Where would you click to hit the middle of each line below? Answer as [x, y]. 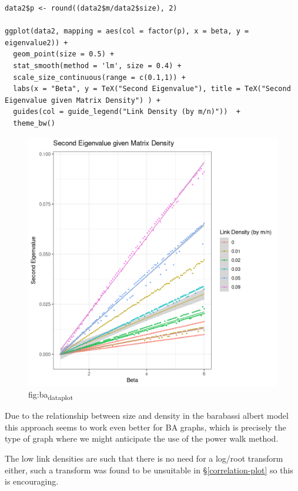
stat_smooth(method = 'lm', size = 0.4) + [97, 65]
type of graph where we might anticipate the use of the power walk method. [142, 438]
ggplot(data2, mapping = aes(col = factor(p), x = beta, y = [127, 31]
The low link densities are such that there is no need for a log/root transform [144, 458]
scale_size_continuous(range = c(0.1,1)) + [99, 77]
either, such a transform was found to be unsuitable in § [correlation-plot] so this [149, 470]
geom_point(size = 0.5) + [64, 54]
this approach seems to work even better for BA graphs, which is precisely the [145, 427]
